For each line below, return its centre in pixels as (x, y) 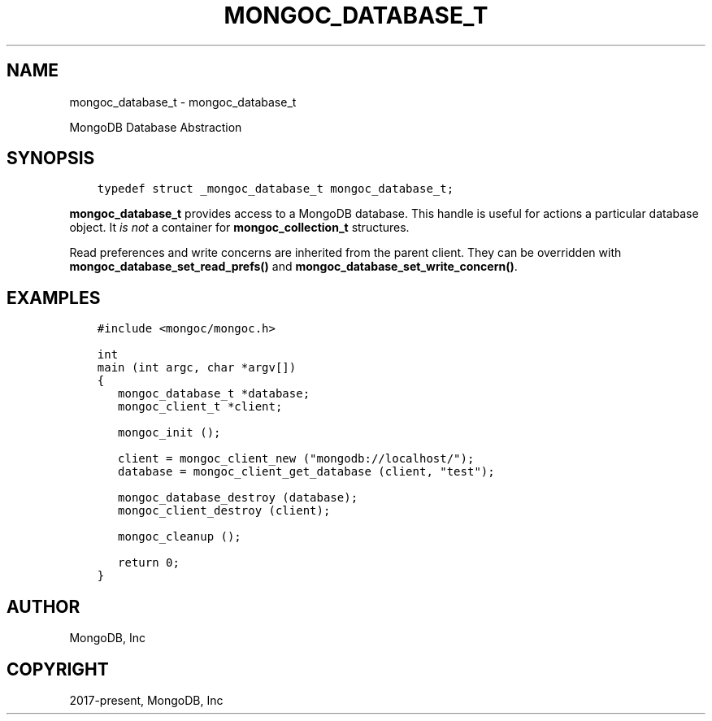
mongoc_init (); (169, 433)
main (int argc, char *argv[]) (197, 368)
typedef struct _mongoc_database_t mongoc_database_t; (276, 189)
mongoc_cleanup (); (180, 537)
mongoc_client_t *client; (200, 407)
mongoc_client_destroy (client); (224, 511)
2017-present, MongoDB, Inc (146, 700)
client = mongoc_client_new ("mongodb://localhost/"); (296, 459)
